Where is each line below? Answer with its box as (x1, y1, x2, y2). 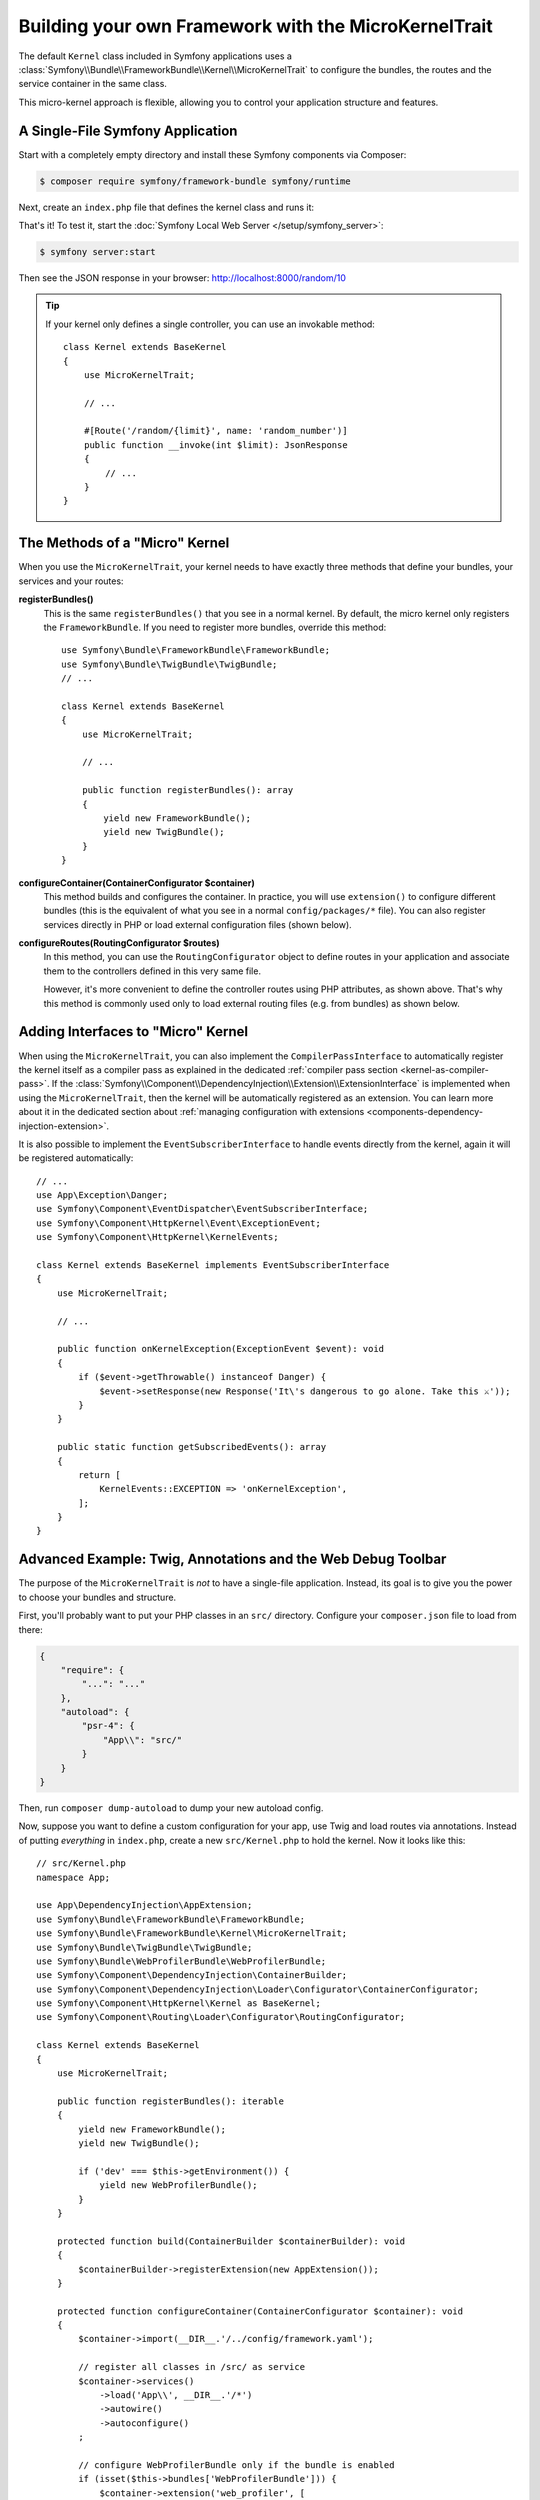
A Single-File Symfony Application (18, 122, 238, 139)
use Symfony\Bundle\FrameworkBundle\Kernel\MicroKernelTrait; (36, 1928, 348, 1939)
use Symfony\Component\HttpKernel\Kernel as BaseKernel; (36, 1998, 322, 2009)
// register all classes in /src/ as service (78, 2361, 305, 2373)
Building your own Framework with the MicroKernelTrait (18, 15, 494, 37)
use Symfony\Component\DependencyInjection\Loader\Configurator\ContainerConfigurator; (36, 1983, 480, 1995)
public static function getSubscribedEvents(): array (56, 1441, 327, 1453)
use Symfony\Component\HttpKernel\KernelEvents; (36, 1231, 279, 1243)
